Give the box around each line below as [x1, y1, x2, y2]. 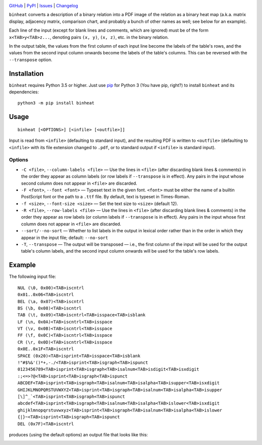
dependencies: [9, 89, 39, 95]
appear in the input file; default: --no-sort [21, 235, 109, 240]
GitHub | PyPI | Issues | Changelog [9, 3, 78, 8]
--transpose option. [9, 56, 53, 63]
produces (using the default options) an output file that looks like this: [9, 431, 148, 437]
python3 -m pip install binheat [17, 100, 95, 106]
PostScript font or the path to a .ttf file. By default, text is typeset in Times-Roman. [21, 194, 190, 200]
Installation [9, 69, 44, 78]
